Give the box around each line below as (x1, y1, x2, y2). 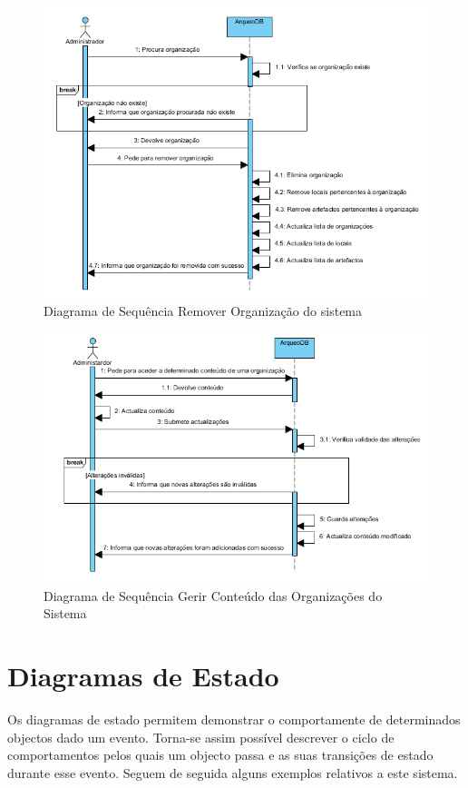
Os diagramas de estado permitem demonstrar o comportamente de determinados (7, 710, 461, 729)
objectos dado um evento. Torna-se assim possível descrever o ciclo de (7, 727, 395, 746)
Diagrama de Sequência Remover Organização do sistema (44, 300, 363, 320)
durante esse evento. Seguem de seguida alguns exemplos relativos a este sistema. (7, 763, 458, 782)
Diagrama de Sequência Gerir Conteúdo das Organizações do (44, 586, 383, 605)
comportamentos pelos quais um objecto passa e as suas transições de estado (7, 745, 434, 764)
